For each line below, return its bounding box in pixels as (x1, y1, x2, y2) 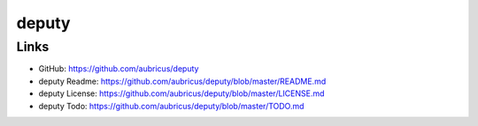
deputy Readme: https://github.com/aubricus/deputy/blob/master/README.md (38, 76, 327, 86)
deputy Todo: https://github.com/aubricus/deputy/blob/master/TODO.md (38, 100, 305, 111)
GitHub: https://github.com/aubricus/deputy (38, 63, 199, 74)
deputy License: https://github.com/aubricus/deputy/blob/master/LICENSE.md (38, 88, 325, 99)
